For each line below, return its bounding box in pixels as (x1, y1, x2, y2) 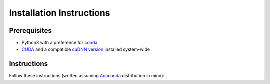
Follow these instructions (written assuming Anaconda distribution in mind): (9, 73, 165, 79)
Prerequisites (9, 26, 52, 35)
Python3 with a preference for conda (21, 40, 98, 46)
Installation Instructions (9, 7, 110, 18)
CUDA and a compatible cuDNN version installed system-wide (21, 46, 150, 52)
